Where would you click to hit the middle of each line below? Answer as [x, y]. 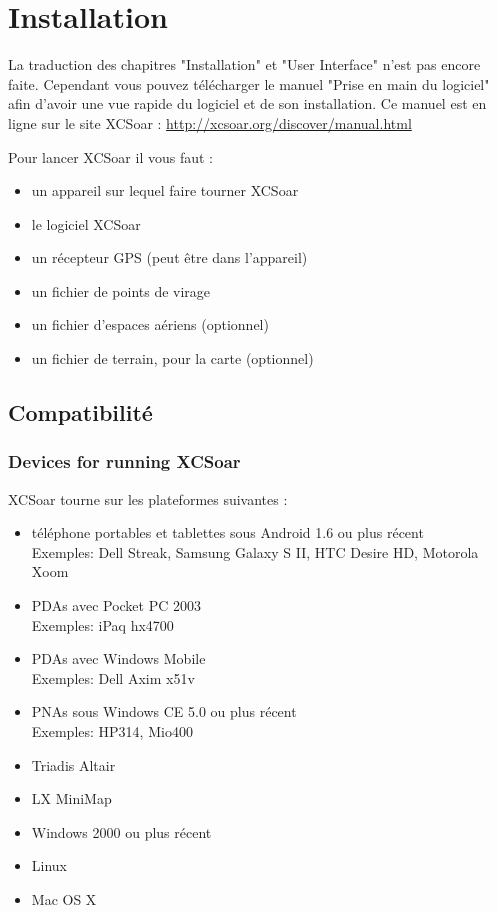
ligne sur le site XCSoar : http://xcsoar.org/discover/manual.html [210, 122]
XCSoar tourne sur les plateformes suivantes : [148, 498]
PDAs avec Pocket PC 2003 [116, 605]
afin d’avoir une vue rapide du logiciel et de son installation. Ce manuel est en [247, 103]
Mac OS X [64, 898]
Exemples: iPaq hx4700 [102, 624]
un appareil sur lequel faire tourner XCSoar [165, 190]
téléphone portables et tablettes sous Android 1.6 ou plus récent [227, 532]
